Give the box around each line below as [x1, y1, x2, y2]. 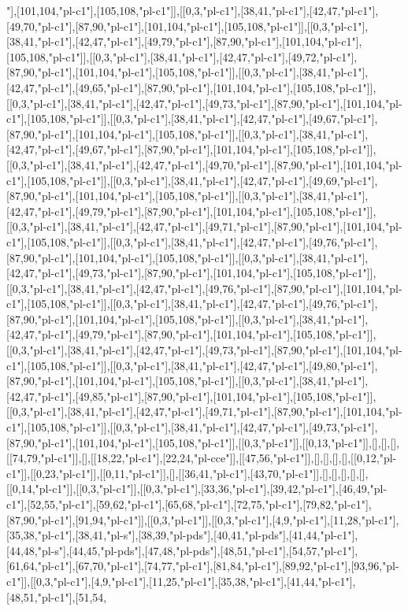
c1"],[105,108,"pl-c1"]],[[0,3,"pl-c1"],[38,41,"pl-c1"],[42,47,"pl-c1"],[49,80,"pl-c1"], [6, 357, 378, 373]
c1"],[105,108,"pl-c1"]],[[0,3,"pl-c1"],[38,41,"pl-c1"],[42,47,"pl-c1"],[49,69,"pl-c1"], [6, 172, 378, 188]
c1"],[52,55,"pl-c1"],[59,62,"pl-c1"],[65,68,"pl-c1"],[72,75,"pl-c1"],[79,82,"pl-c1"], [6, 496, 372, 512]
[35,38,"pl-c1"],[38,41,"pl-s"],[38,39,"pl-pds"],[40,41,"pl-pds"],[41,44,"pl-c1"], [6, 527, 358, 543]
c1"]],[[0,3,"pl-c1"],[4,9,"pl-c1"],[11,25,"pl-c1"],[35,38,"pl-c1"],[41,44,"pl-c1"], [6, 572, 356, 589]
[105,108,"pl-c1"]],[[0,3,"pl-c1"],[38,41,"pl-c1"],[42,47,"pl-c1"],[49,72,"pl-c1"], [6, 48, 358, 65]
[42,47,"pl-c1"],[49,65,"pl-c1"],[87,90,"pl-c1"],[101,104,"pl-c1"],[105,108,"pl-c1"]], [6, 79, 376, 95]
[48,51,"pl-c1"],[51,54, [6, 588, 107, 605]
